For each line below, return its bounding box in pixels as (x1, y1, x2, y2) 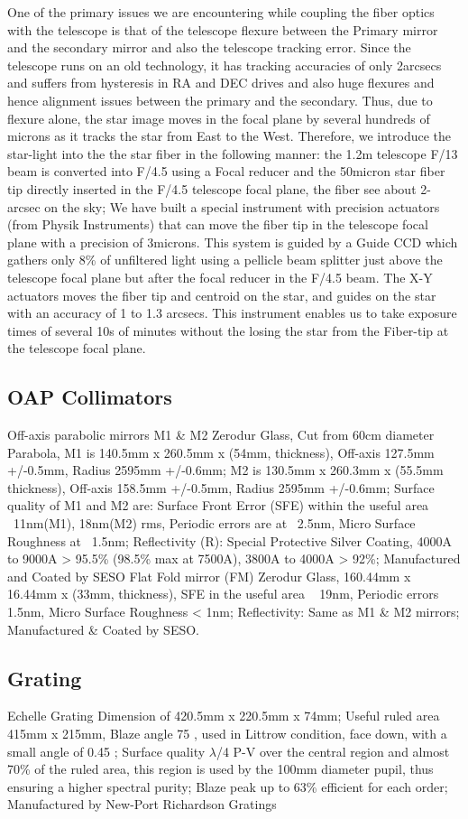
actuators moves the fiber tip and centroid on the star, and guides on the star (7, 285, 436, 304)
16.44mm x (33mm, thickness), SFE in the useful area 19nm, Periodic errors (7, 584, 439, 603)
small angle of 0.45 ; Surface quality (7, 741, 206, 760)
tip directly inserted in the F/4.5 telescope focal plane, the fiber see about (7, 179, 417, 198)
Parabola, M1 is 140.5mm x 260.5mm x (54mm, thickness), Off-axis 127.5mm (7, 442, 435, 461)
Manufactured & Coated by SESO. (7, 619, 199, 638)
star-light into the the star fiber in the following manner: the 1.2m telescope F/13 (7, 144, 458, 163)
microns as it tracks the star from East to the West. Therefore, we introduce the (7, 126, 452, 145)
